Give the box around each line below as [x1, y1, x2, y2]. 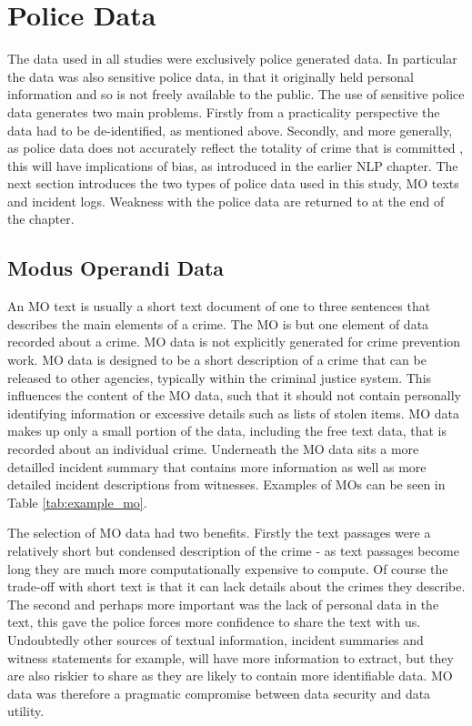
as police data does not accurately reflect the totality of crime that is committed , [7, 138, 464, 157]
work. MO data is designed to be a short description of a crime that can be [7, 350, 427, 369]
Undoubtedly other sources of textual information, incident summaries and [7, 630, 424, 649]
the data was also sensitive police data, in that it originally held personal [7, 66, 414, 86]
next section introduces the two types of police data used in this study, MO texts [7, 174, 459, 193]
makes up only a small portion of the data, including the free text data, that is [7, 421, 447, 440]
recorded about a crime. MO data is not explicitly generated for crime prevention [7, 332, 461, 351]
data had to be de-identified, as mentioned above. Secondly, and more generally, [7, 120, 453, 139]
